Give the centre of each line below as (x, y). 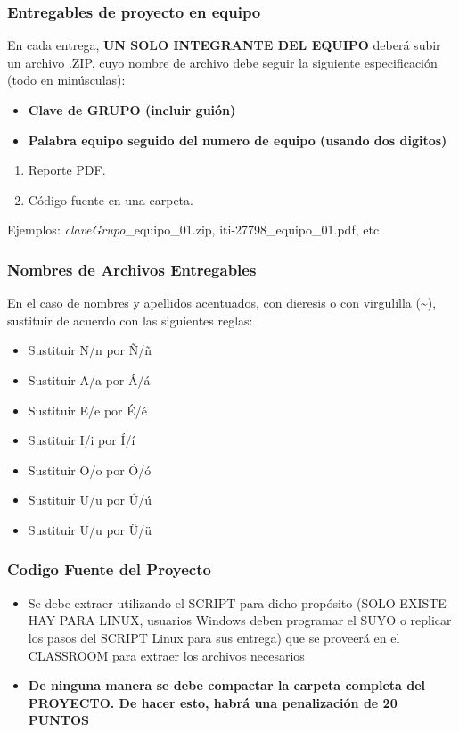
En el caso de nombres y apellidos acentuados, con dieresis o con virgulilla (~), (222, 303)
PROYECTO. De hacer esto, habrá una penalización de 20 (213, 702)
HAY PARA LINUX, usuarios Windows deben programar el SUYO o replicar (240, 620)
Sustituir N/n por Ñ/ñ (90, 350)
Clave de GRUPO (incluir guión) (132, 110)
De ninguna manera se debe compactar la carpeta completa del (227, 685)
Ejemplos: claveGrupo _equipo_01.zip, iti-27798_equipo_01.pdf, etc (193, 230)
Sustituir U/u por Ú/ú (90, 500)
